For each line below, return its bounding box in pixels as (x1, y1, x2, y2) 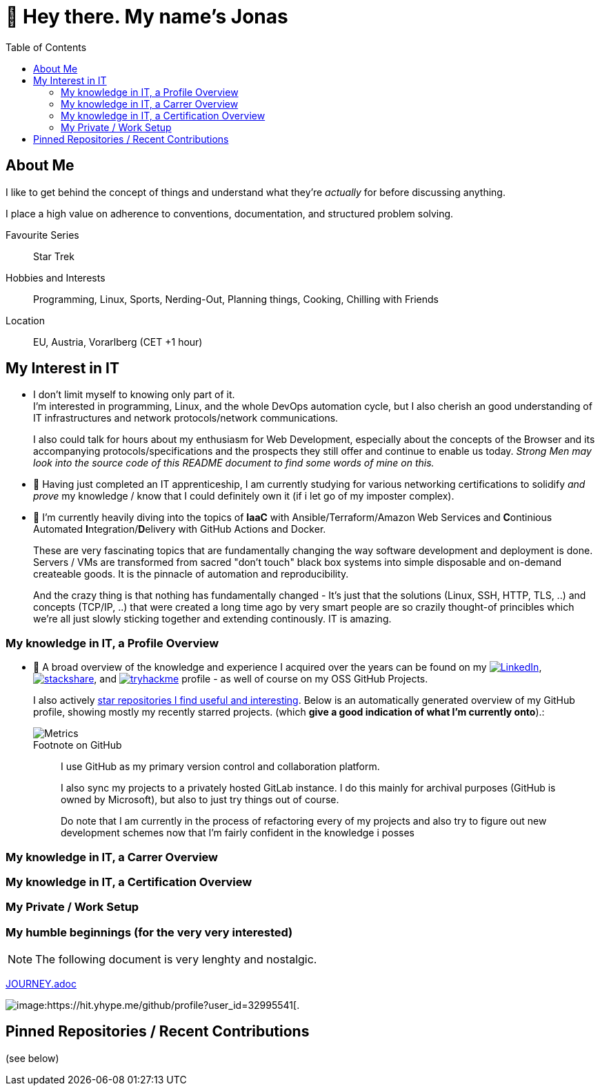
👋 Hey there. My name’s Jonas (6, 5, 288, 28)
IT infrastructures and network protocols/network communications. (33, 412, 339, 424)
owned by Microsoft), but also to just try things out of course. (61, 794, 339, 806)
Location (6, 314, 45, 326)
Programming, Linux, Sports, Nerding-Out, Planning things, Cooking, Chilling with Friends (33, 293, 439, 305)
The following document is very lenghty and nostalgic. (35, 952, 317, 967)
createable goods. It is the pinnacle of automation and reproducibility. (33, 568, 349, 580)
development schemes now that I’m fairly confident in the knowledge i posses (61, 827, 415, 839)
